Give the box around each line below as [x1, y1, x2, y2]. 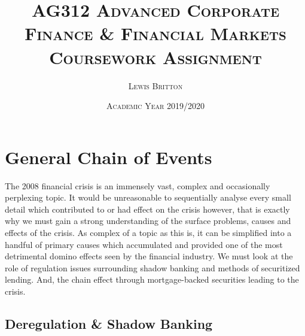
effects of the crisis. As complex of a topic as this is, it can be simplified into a [5, 226, 292, 238]
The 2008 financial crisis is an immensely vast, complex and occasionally [5, 179, 270, 192]
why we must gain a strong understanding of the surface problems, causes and [5, 214, 291, 227]
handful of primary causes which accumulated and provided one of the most [5, 238, 283, 250]
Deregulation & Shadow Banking [5, 314, 213, 332]
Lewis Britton [128, 79, 183, 92]
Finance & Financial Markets [25, 21, 286, 46]
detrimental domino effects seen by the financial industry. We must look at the [5, 250, 293, 262]
